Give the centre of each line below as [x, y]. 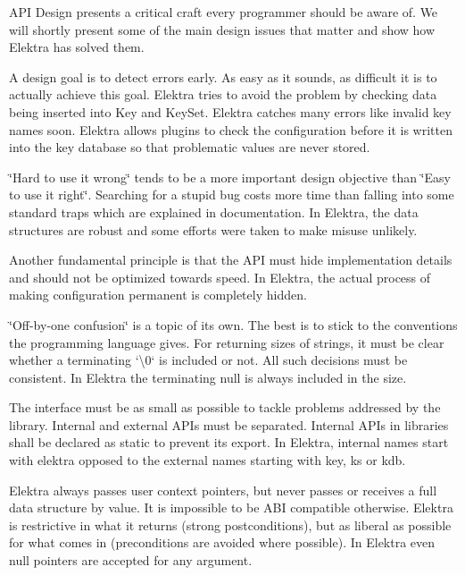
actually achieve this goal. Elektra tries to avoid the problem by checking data [223, 94]
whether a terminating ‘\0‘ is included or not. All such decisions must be [208, 360]
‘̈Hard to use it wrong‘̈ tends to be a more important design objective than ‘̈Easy [230, 177]
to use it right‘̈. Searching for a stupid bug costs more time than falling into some [232, 194]
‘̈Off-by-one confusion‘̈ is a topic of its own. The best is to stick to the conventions [233, 324]
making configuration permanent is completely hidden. [158, 295]
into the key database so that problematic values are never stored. [190, 147]
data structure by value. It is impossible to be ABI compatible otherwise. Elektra [231, 507]
